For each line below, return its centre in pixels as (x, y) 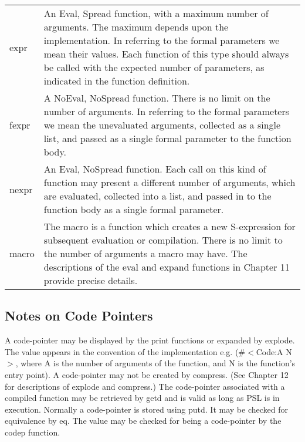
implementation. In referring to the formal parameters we (162, 40)
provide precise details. (91, 280)
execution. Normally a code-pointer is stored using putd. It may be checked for (146, 409)
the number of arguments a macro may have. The (145, 253)
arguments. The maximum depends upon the (136, 27)
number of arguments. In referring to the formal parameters (167, 111)
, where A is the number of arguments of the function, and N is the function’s (155, 363)
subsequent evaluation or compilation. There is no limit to (163, 240)
